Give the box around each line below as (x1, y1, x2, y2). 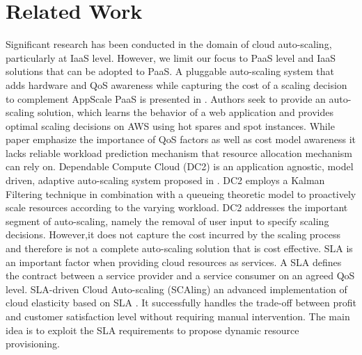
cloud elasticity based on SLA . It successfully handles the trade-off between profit (6, 295, 356, 310)
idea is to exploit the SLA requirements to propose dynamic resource (6, 322, 299, 337)
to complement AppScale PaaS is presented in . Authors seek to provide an (6, 91, 326, 106)
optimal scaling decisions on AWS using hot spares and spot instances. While (6, 118, 335, 133)
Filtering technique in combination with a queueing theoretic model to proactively (6, 186, 356, 201)
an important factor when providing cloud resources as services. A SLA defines (6, 254, 342, 269)
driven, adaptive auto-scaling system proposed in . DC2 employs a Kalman (6, 173, 325, 188)
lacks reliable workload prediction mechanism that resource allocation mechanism (6, 145, 352, 160)
